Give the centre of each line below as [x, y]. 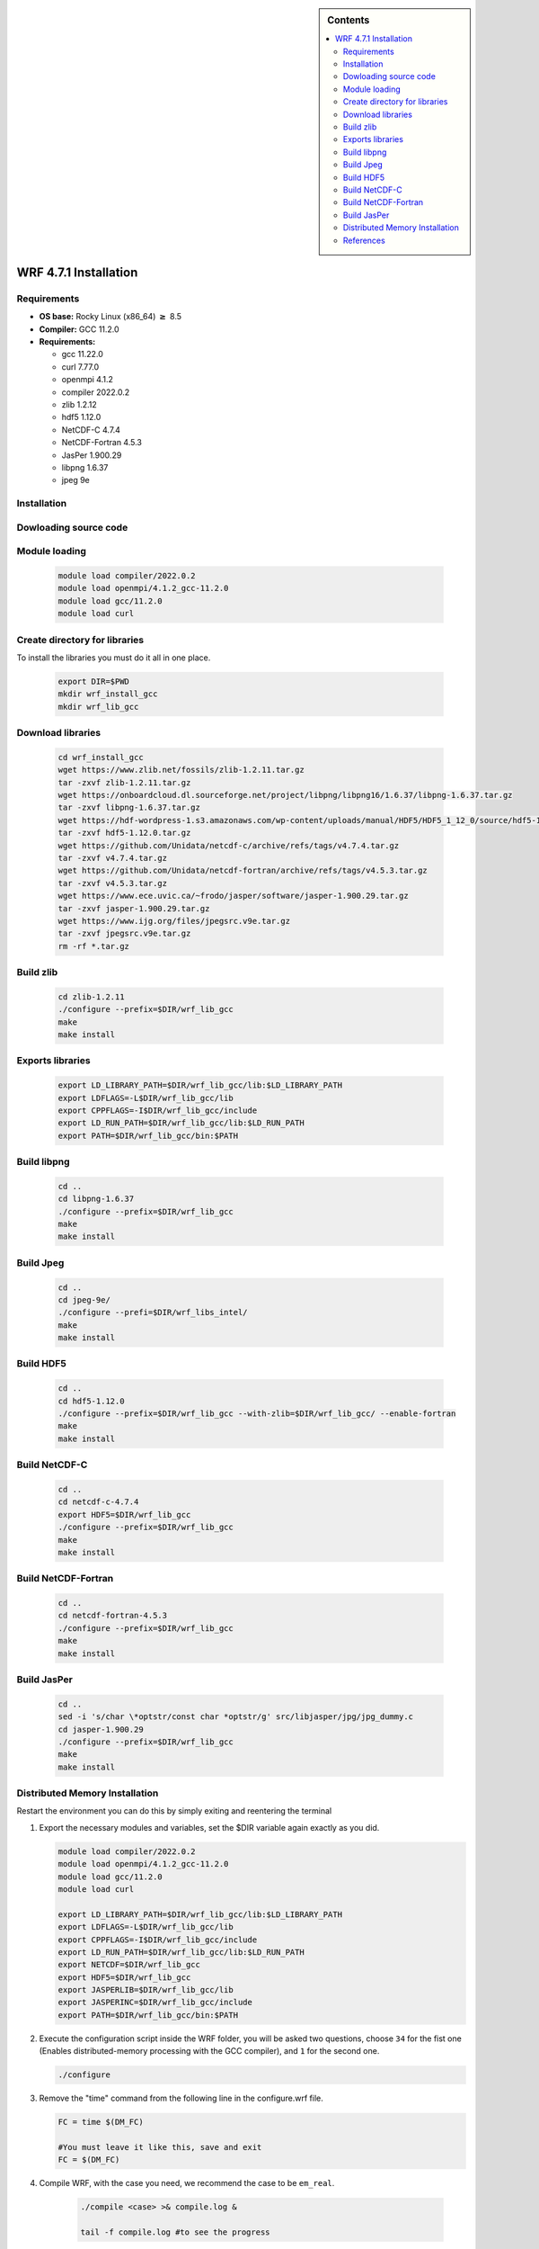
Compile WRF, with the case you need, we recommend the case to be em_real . [187, 2183]
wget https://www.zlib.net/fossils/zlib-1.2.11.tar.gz [181, 770]
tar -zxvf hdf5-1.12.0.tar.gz [124, 833]
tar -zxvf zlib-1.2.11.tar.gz [124, 782]
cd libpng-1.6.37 [96, 1199]
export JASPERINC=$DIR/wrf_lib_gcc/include [155, 2003]
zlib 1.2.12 [80, 404]
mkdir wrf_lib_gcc [98, 707]
